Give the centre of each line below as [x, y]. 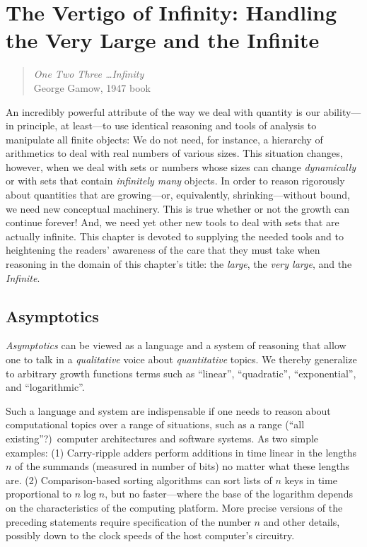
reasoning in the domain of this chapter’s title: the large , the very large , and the [179, 264]
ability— [342, 111]
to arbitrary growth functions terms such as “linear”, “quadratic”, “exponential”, [181, 373]
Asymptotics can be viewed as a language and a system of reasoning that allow [176, 345]
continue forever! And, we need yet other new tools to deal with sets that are [173, 222]
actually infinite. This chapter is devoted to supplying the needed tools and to [175, 236]
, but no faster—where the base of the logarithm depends [229, 494]
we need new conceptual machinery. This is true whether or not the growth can [178, 208]
